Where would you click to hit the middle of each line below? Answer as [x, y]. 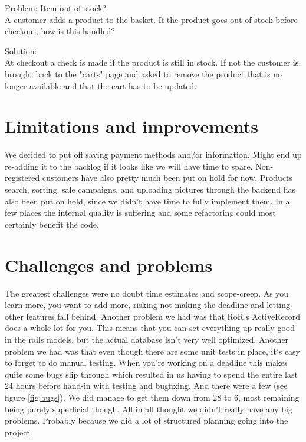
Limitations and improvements [132, 126]
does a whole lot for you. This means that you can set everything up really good [150, 328]
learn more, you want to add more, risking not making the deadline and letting [148, 305]
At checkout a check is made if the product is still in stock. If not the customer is [152, 62]
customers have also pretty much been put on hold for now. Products [167, 178]
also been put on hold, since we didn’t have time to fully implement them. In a [147, 201]
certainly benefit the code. [52, 224]
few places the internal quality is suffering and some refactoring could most [140, 212]
